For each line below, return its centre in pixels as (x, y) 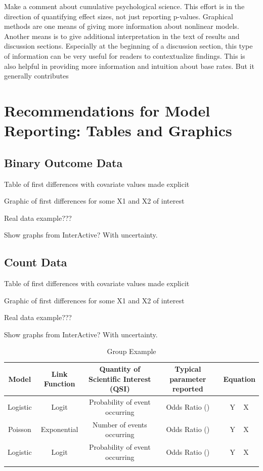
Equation (239, 379)
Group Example (131, 351)
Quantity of (120, 369)
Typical (188, 369)
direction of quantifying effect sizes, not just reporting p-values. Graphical (119, 16)
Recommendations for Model (107, 110)
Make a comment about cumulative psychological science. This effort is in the (124, 6)
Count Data (36, 262)
